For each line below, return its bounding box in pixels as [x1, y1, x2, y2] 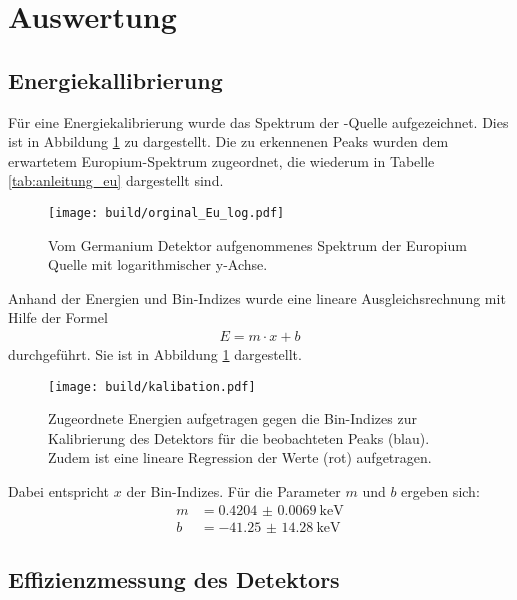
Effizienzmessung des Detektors [8, 564, 340, 595]
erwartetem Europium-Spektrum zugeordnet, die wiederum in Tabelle [8, 150, 435, 171]
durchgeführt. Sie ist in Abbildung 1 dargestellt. [8, 344, 302, 365]
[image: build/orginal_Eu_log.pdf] [48, 205, 285, 220]
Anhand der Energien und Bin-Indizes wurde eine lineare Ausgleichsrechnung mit [8, 287, 506, 308]
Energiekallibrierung [8, 64, 223, 95]
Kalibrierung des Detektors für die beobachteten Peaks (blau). [48, 427, 430, 448]
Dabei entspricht [8, 481, 110, 502]
